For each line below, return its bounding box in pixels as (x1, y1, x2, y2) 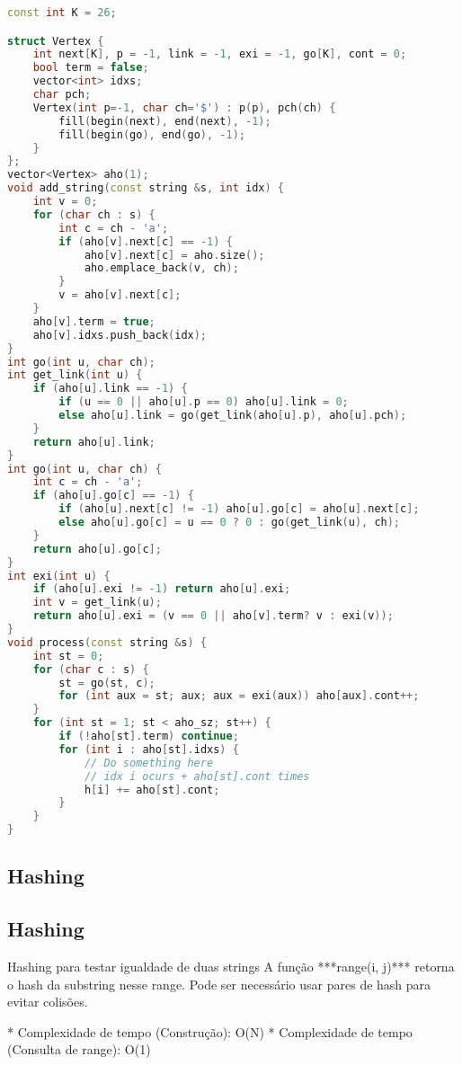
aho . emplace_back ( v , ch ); (84, 262, 239, 275)
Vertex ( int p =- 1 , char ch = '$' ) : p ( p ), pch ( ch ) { (32, 101, 336, 114)
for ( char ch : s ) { (32, 208, 155, 221)
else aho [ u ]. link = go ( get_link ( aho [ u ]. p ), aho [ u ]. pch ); (58, 409, 407, 422)
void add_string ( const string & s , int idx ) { (7, 182, 284, 195)
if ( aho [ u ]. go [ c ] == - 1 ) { (32, 489, 194, 502)
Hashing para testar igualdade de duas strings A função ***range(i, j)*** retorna (7, 957, 455, 976)
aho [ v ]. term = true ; (32, 315, 155, 328)
